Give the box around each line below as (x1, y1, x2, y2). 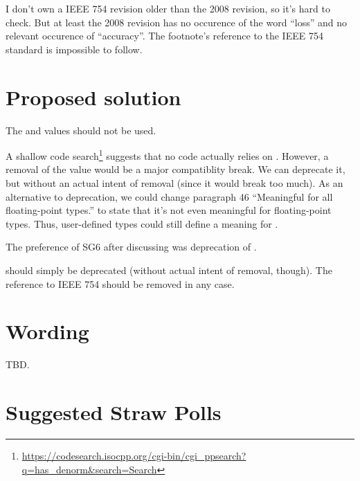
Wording (6, 317, 89, 345)
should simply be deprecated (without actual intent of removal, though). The (6, 262, 332, 277)
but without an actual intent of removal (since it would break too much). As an (6, 175, 343, 190)
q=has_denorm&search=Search (21, 462, 157, 476)
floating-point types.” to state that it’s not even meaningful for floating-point (6, 203, 332, 217)
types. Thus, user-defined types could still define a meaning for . (6, 216, 278, 230)
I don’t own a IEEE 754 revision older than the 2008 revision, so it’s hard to (6, 1, 330, 15)
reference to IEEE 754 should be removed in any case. (6, 276, 235, 291)
